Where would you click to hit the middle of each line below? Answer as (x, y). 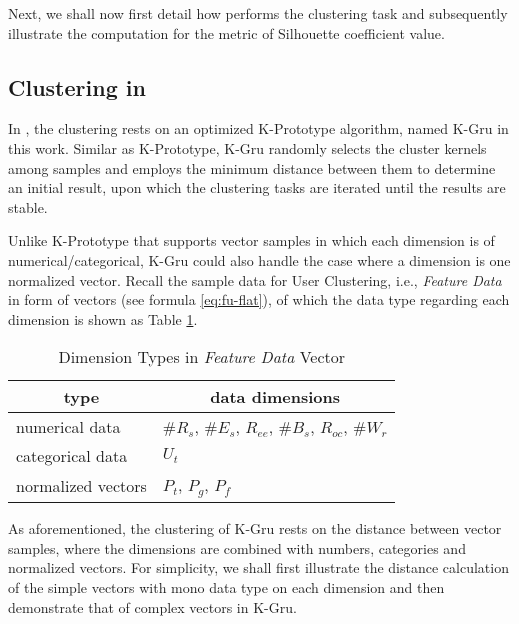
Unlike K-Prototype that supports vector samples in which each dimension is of (251, 240)
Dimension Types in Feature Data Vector (202, 357)
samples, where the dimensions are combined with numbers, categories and (237, 547)
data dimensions (275, 397)
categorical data (72, 456)
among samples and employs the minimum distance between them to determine (252, 167)
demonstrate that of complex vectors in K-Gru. (152, 606)
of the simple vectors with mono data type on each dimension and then (226, 587)
